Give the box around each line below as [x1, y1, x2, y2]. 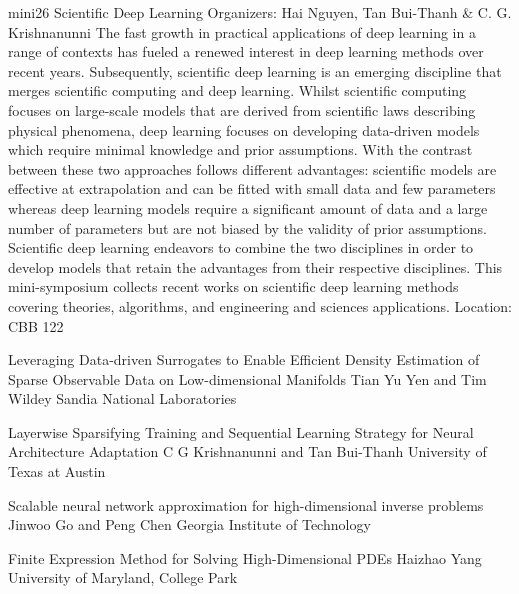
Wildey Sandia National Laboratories [8, 388, 237, 409]
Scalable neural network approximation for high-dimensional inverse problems [8, 494, 484, 515]
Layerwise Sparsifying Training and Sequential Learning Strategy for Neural [8, 421, 474, 442]
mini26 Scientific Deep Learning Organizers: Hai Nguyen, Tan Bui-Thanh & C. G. [8, 2, 512, 22]
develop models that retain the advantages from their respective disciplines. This [8, 256, 503, 277]
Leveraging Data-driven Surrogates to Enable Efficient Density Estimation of [8, 349, 480, 370]
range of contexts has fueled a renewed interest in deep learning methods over [8, 41, 484, 62]
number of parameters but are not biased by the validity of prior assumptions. [8, 217, 487, 238]
